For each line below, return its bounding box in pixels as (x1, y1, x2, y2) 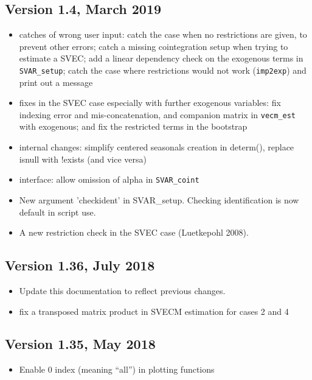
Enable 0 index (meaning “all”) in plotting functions (19, 363, 215, 376)
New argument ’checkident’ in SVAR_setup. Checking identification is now (19, 193, 299, 206)
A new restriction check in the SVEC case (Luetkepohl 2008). (19, 226, 249, 239)
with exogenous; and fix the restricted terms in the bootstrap (19, 120, 248, 133)
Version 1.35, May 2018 (5, 334, 156, 353)
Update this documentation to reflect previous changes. (19, 284, 226, 297)
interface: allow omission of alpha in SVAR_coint (19, 173, 199, 186)
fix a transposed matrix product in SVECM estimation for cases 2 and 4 (19, 304, 289, 317)
